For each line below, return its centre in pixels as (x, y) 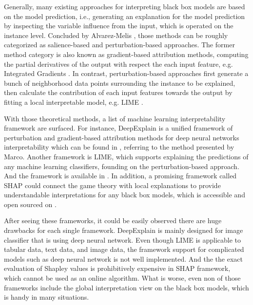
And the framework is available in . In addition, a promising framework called (120, 176)
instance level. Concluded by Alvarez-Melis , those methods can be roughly (116, 35)
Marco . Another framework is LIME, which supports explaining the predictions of (126, 156)
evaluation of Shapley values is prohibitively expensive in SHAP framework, (117, 268)
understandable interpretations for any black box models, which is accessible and (125, 195)
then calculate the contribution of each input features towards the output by (118, 92)
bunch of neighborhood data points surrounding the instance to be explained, (120, 83)
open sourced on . (30, 204)
